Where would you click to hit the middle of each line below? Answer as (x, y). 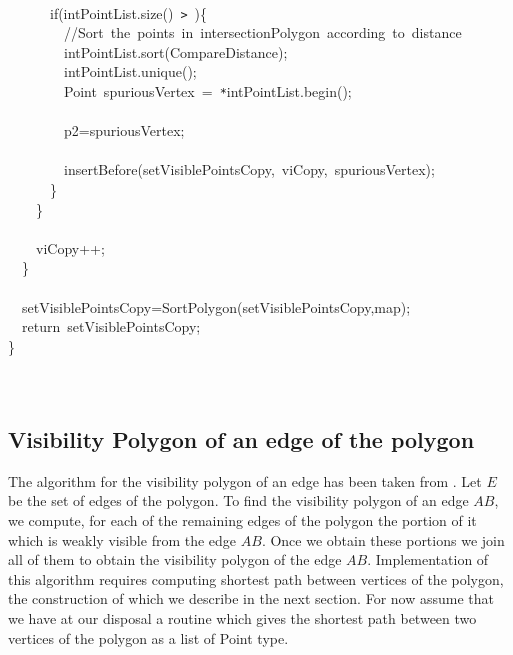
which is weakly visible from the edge (122, 539)
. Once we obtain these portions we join (383, 539)
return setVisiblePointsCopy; (111, 326)
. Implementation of (428, 559)
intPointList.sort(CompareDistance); (175, 51)
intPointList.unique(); (130, 71)
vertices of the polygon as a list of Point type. (148, 637)
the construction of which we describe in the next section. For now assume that (251, 598)
